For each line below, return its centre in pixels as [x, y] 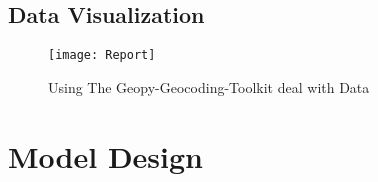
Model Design [105, 155]
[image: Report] [102, 55]
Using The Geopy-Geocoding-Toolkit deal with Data [209, 86]
